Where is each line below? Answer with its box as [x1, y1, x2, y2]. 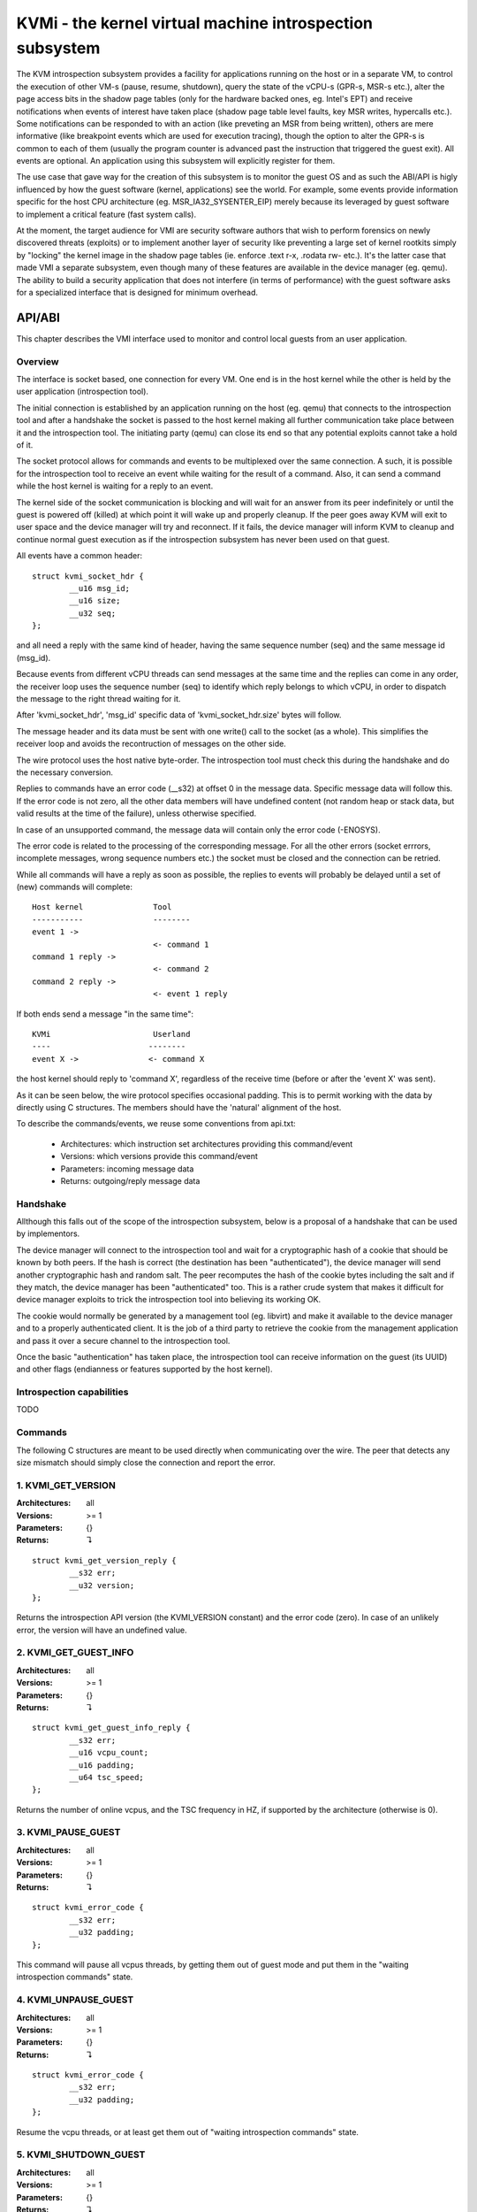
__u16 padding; [69, 1760, 135, 1770]
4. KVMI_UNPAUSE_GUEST [16, 1993, 134, 2006]
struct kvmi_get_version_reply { [32, 1555, 177, 1565]
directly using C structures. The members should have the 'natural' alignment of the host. [16, 1102, 342, 1112]
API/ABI [16, 310, 61, 325]
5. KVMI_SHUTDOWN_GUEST [16, 2148, 146, 2161]
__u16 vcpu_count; [69, 1747, 149, 1758]
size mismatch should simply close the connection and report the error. [16, 1457, 276, 1468]
